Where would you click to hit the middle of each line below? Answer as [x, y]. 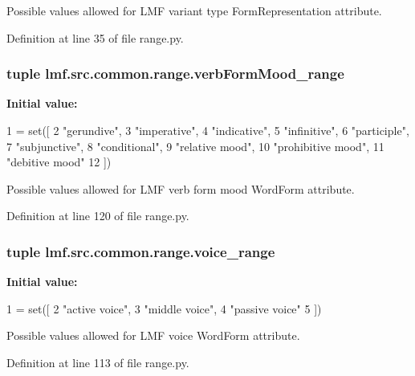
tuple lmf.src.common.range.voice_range [141, 251]
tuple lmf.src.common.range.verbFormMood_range [175, 74]
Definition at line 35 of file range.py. [95, 37]
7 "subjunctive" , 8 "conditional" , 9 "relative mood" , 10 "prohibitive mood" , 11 [195, 146]
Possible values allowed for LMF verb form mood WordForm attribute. [181, 188]
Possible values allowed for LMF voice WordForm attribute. [153, 335]
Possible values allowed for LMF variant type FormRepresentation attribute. [194, 10]
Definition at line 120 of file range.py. [98, 216]
